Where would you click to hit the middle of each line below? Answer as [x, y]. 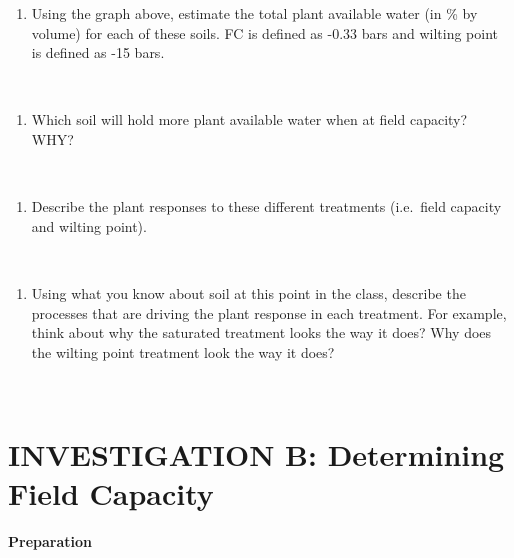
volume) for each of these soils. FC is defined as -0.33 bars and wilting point [265, 32]
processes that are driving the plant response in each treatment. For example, [269, 312]
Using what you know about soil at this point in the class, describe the [248, 292]
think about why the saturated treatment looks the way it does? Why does [261, 332]
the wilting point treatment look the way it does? [183, 351]
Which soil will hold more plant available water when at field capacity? [249, 119]
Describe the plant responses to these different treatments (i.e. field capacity [266, 206]
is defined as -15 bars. [98, 52]
